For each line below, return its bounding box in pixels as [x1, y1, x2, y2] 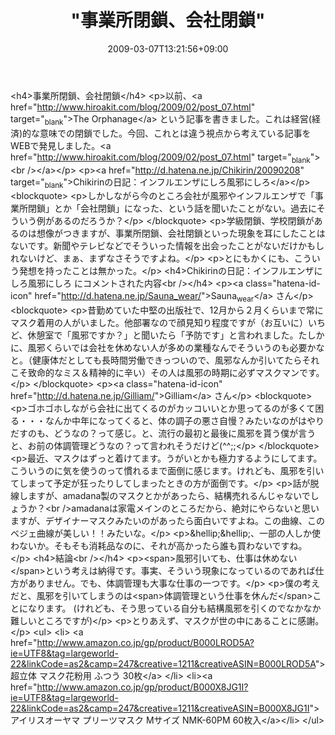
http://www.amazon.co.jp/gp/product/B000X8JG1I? [36, 681, 249, 693]
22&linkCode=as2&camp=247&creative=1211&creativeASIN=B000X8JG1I [10, 702, 310, 715]
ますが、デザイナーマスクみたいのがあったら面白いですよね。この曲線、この [10, 515, 326, 527]
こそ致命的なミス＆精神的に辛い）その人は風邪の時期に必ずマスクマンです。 [10, 367, 325, 379]
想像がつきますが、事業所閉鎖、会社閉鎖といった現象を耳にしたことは [36, 227, 326, 240]
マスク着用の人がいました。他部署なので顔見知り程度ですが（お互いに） [10, 317, 308, 329]
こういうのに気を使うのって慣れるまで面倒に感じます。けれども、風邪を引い [10, 465, 325, 477]
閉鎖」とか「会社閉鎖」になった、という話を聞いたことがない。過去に [27, 202, 317, 215]
